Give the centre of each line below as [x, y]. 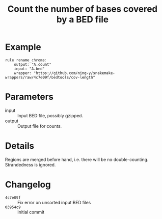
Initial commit [31, 212]
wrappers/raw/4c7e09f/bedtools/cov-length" [50, 77]
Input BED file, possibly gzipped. [50, 115]
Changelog [28, 185]
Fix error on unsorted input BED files [54, 202]
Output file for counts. [40, 126]
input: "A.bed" [29, 69]
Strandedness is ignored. [30, 164]
